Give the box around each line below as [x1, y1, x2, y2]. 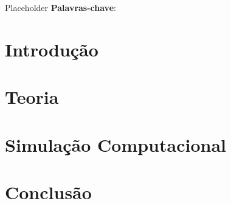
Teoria [5, 84, 59, 109]
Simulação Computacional [5, 132, 226, 157]
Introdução [5, 36, 98, 61]
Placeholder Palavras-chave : [5, 1, 116, 13]
